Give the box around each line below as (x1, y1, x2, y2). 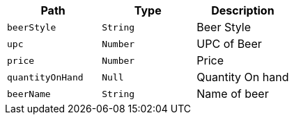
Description (211, 3, 274, 17)
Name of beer (196, 87, 269, 101)
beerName (7, 88, 51, 99)
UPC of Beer (196, 37, 262, 51)
